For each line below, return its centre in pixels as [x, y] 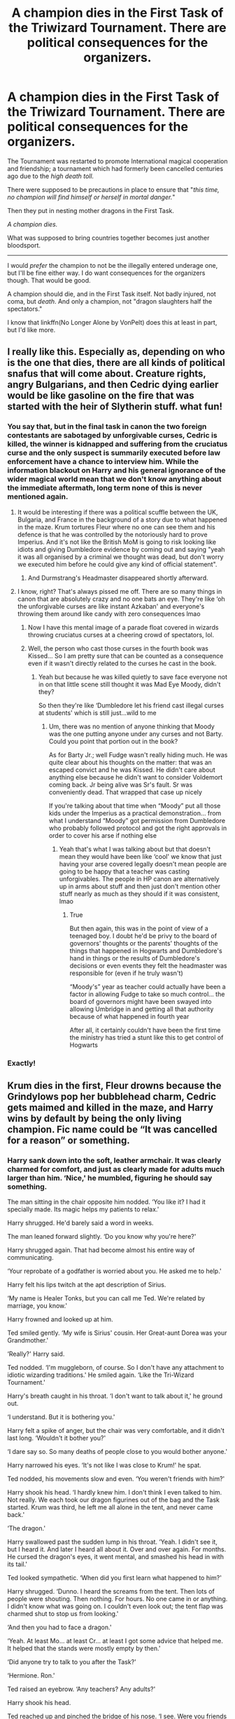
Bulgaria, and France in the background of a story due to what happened [122, 519]
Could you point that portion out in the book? [113, 741]
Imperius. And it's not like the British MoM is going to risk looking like [117, 542]
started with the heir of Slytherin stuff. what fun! [115, 407]
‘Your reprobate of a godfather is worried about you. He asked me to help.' [114, 1271]
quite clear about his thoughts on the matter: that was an [130, 762]
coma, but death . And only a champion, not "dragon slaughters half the [110, 301]
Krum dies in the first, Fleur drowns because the [114, 1086]
